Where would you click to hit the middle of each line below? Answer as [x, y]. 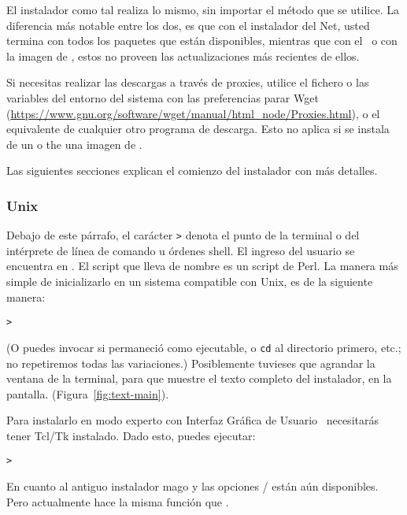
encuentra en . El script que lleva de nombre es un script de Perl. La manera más [202, 266]
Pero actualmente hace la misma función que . [118, 501]
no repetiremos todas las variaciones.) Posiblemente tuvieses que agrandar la [191, 363]
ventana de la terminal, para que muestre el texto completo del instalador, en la [199, 378]
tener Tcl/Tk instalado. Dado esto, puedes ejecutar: [131, 435]
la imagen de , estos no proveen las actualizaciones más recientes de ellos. [183, 56]
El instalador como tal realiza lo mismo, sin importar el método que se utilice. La [203, 9]
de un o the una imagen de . [74, 144]
